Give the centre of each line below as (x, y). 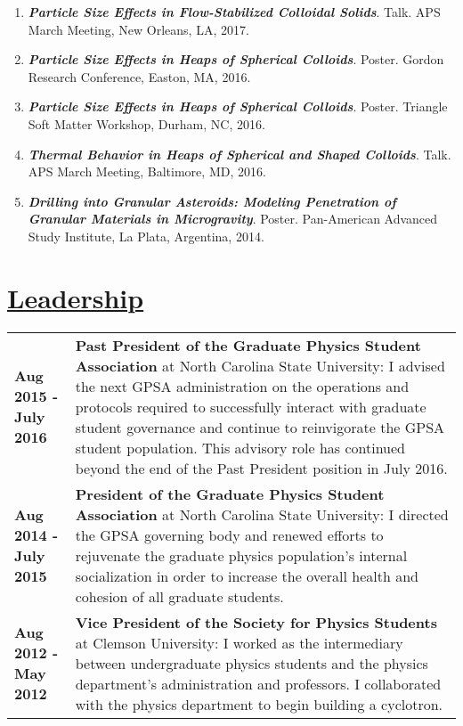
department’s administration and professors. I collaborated (258, 683)
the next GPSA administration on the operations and (242, 386)
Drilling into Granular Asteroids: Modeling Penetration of (212, 201)
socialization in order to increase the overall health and (247, 575)
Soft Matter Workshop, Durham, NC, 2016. (146, 123)
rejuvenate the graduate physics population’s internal (241, 555)
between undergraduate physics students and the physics (252, 663)
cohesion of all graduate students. (179, 596)
